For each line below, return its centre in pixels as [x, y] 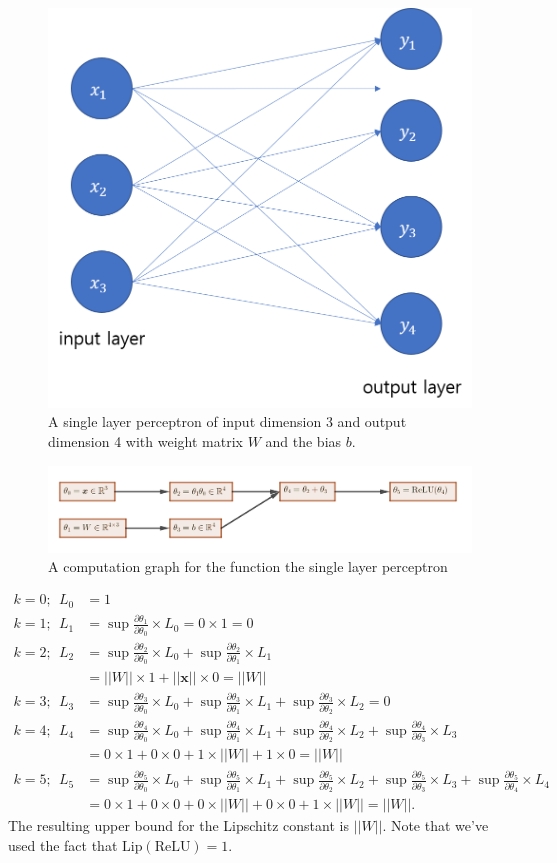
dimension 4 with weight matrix [145, 440]
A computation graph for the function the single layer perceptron [248, 566]
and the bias [303, 440]
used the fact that [63, 844]
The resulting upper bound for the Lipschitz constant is [178, 825]
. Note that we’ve [435, 825]
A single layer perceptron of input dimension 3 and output [227, 421]
